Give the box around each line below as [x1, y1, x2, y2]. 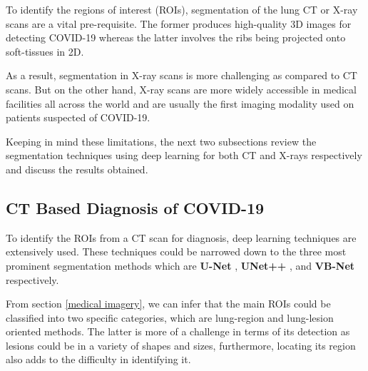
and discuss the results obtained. [6, 161, 148, 176]
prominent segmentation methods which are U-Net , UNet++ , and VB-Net [6, 258, 355, 273]
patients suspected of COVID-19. [6, 110, 150, 125]
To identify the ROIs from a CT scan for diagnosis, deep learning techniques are [6, 230, 357, 245]
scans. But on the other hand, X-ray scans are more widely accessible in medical [6, 81, 357, 96]
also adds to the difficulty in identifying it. [6, 352, 191, 367]
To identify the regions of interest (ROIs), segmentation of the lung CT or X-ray [6, 2, 358, 16]
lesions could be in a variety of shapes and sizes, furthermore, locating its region [6, 337, 356, 352]
